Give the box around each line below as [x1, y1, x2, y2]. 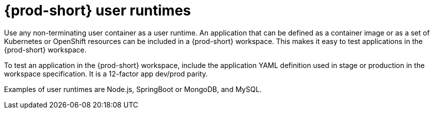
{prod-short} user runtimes [4, 2, 191, 19]
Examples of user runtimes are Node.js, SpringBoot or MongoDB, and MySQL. [4, 84, 262, 93]
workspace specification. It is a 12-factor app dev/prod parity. [4, 69, 208, 78]
